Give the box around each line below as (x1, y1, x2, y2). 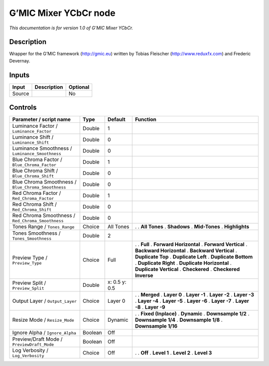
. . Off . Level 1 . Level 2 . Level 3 (134, 349, 212, 356)
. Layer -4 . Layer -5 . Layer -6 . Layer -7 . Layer (134, 297, 249, 304)
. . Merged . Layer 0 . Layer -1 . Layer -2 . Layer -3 (134, 291, 254, 298)
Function (134, 116, 157, 123)
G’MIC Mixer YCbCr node (9, 7, 116, 18)
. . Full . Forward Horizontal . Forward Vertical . (134, 241, 248, 248)
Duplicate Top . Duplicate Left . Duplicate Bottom (134, 254, 253, 261)
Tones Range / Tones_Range (12, 223, 75, 230)
